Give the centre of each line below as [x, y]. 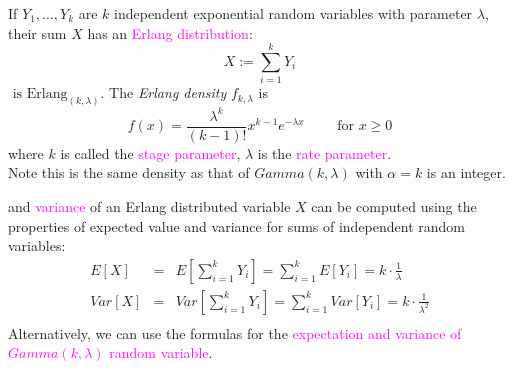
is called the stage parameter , [150, 152]
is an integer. [466, 172]
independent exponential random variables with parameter [293, 13]
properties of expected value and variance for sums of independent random [237, 225]
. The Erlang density [163, 92]
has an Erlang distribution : [170, 32]
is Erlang [40, 94]
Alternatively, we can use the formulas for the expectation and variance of [235, 332]
